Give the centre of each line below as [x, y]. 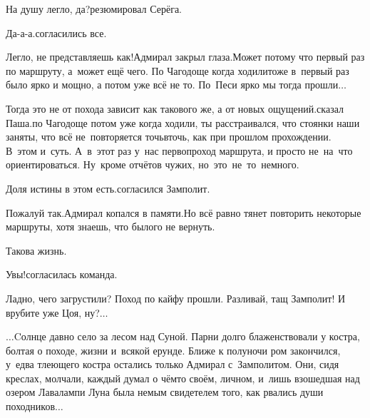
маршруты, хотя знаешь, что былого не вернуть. [111, 226]
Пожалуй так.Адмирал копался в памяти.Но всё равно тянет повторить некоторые [184, 212]
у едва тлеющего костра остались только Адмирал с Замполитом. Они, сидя [173, 364]
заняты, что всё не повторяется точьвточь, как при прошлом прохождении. [169, 137]
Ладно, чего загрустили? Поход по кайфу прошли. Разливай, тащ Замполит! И [176, 298]
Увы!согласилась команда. [62, 274]
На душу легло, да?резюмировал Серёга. [94, 9]
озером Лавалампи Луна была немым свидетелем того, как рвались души [165, 392]
